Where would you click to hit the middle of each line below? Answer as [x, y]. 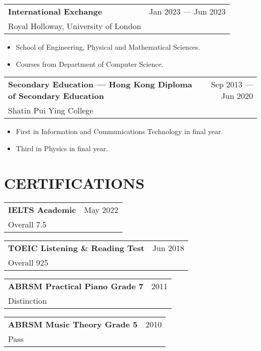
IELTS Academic [42, 209]
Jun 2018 [168, 248]
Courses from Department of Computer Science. [90, 64]
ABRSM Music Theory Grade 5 [73, 324]
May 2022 [101, 209]
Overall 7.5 [27, 224]
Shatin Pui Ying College [51, 110]
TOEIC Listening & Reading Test [76, 248]
